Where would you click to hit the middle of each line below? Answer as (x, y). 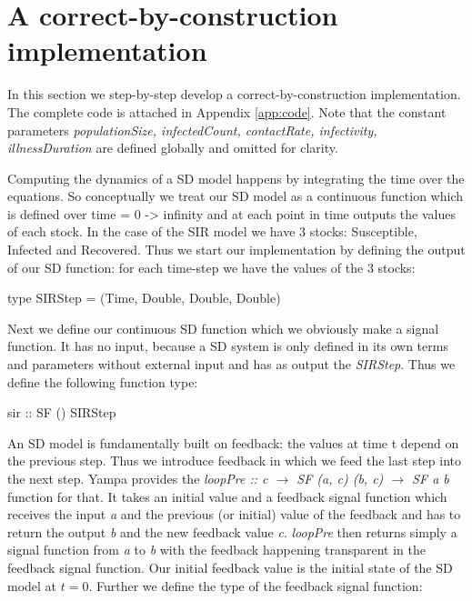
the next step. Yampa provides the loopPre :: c (138, 478)
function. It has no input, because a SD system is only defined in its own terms (228, 346)
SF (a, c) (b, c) (340, 478)
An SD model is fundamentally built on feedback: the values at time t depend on (233, 442)
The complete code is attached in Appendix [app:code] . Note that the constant (227, 111)
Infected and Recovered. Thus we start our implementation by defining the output (236, 250)
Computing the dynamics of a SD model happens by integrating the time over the (236, 178)
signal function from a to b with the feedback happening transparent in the (217, 550)
